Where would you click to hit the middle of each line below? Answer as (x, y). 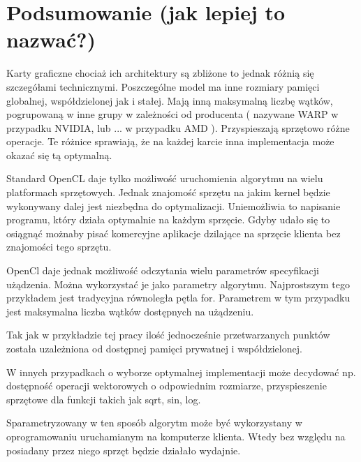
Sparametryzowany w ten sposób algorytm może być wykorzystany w (154, 423)
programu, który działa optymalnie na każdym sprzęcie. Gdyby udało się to (168, 219)
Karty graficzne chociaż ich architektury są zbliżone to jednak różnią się (160, 73)
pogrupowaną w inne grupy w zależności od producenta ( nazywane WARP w (172, 114)
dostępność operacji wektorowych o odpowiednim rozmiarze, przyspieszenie (167, 386)
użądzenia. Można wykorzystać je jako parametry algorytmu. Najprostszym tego (178, 284)
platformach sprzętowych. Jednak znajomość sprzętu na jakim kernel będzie (168, 192)
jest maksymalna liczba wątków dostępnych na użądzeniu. (130, 311)
